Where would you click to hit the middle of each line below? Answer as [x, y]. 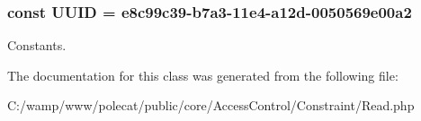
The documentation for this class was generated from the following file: [203, 75]
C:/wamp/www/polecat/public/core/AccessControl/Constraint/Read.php [211, 105]
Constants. [37, 45]
